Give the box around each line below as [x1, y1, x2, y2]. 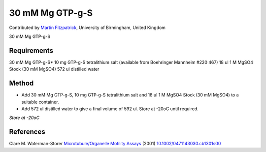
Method [9, 79, 34, 88]
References [9, 128, 45, 136]
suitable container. [21, 99, 59, 105]
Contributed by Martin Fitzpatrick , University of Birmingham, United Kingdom [9, 25, 166, 30]
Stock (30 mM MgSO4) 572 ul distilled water [9, 66, 100, 72]
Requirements [9, 46, 54, 55]
